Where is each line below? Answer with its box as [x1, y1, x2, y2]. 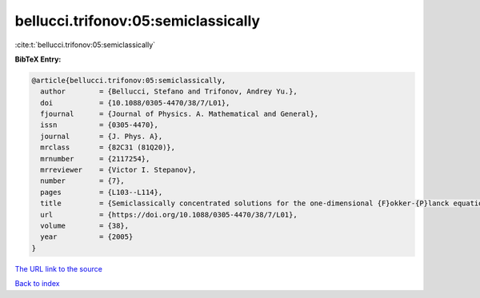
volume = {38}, [40, 221, 130, 230]
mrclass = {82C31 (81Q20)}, [40, 143, 176, 152]
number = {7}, [40, 177, 126, 185]
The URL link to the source [14, 264, 103, 273]
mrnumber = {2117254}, [40, 154, 150, 163]
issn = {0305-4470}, [40, 121, 159, 129]
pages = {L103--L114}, [40, 188, 163, 197]
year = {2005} [40, 232, 134, 241]
